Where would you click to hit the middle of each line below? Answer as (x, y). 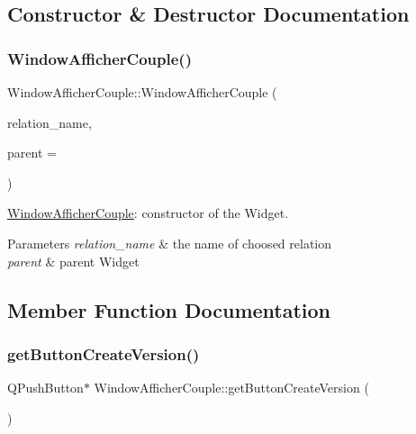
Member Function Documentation (169, 309)
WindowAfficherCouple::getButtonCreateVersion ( (231, 388)
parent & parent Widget (73, 261)
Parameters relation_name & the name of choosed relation (170, 243)
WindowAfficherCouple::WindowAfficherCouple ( (142, 92)
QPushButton (45, 388)
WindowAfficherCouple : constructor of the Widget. (148, 213)
